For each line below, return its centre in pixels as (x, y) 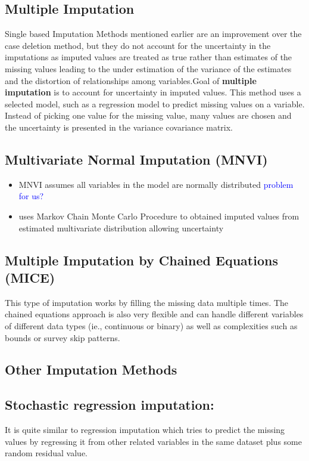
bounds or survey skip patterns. (63, 337)
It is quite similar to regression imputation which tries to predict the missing (145, 430)
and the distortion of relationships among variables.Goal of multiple (131, 80)
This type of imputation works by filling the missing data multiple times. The (147, 302)
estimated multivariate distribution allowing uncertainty (121, 228)
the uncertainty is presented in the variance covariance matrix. (119, 127)
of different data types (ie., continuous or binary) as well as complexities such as (151, 325)
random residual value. (46, 453)
